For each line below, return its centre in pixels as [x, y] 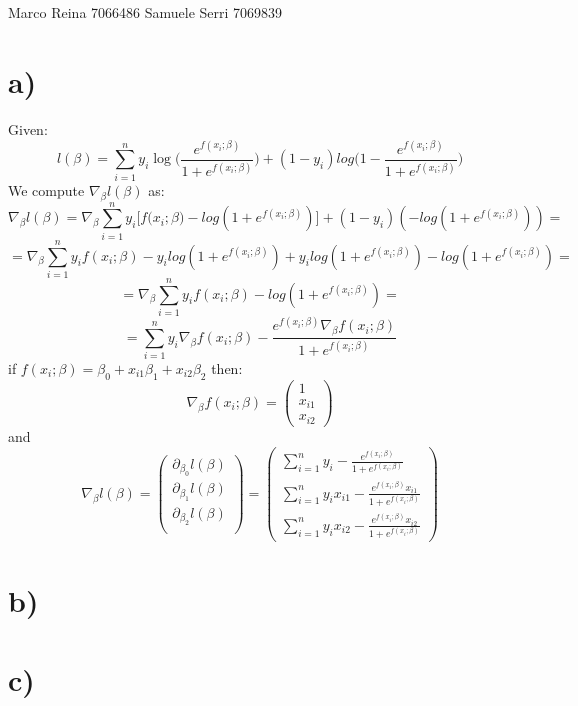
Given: [28, 128]
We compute [46, 189]
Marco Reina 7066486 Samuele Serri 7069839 [145, 12]
